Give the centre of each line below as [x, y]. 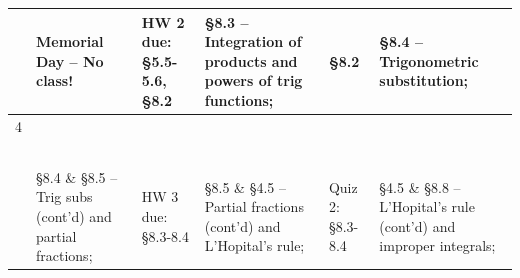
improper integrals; [437, 245]
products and [251, 60]
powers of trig [253, 80]
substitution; [424, 80]
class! [55, 80]
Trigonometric [429, 60]
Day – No [70, 60]
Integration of [253, 41]
